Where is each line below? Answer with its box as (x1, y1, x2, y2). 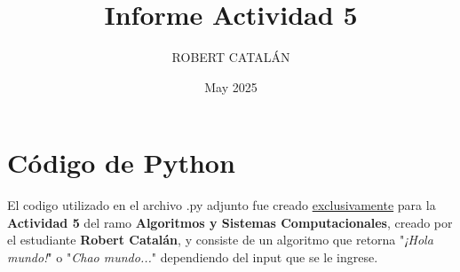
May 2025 (204, 77, 258, 96)
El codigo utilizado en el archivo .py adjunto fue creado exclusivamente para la (7, 196, 436, 214)
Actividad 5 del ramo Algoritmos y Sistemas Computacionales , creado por (7, 213, 453, 231)
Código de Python (7, 144, 235, 181)
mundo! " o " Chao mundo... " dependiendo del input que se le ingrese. (7, 248, 378, 267)
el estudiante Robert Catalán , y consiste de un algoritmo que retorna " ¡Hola (7, 230, 433, 249)
